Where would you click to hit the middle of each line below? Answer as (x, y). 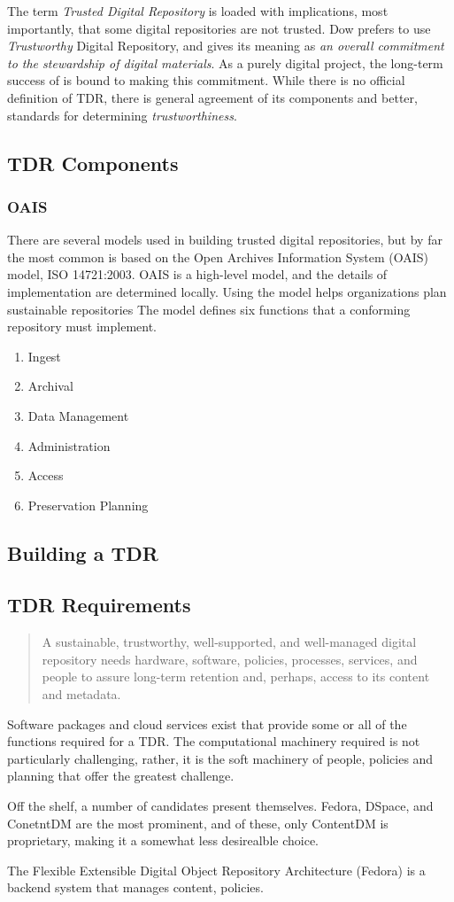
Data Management (78, 415)
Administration (69, 445)
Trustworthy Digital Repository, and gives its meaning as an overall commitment (226, 46)
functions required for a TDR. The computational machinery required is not (214, 741)
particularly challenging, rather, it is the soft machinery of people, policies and (220, 758)
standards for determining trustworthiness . (122, 115)
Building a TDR (83, 552)
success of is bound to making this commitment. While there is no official (206, 80)
